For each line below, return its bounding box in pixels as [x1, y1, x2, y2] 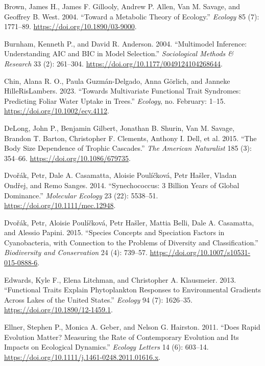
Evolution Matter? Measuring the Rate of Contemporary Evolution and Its [4, 331, 239, 342]
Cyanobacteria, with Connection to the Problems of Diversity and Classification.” [4, 237, 258, 247]
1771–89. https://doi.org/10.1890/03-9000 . [4, 21, 137, 32]
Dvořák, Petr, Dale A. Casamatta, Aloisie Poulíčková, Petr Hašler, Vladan [4, 170, 237, 180]
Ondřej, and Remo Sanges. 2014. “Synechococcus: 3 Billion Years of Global [4, 179, 239, 190]
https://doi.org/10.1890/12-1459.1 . [4, 304, 113, 315]
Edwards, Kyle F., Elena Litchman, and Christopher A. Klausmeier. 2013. [4, 274, 236, 285]
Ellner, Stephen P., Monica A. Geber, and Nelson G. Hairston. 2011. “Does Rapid [4, 322, 260, 332]
